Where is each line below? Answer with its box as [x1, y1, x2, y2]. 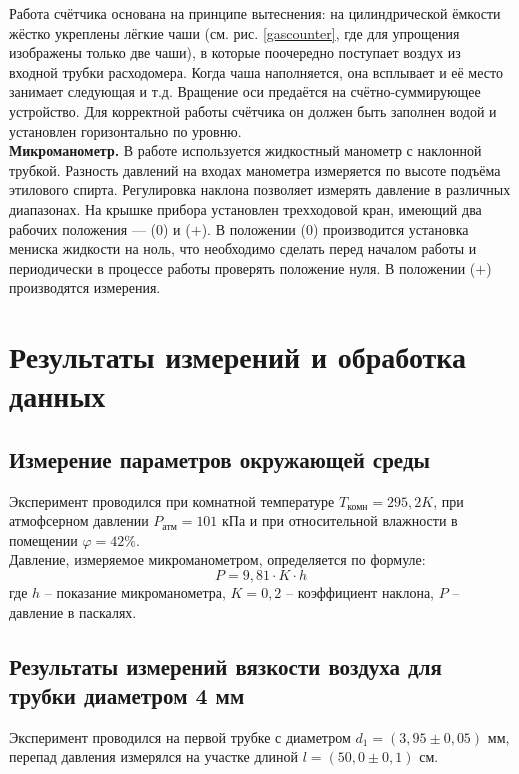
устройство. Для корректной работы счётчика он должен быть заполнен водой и [9, 100, 497, 121]
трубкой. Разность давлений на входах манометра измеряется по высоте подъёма [9, 159, 501, 180]
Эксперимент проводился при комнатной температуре [9, 490, 335, 511]
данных [9, 375, 106, 416]
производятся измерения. [9, 277, 161, 298]
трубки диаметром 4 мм [9, 680, 245, 711]
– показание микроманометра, [44, 582, 226, 603]
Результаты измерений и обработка [9, 336, 467, 377]
